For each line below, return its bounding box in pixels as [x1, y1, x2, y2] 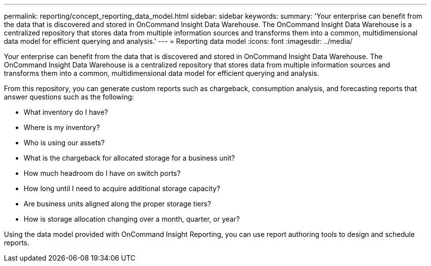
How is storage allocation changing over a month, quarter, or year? [24, 215, 240, 223]
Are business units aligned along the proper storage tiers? [24, 199, 211, 208]
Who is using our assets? [24, 138, 105, 147]
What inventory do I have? [24, 108, 108, 116]
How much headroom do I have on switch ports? [24, 169, 181, 177]
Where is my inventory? [24, 123, 100, 132]
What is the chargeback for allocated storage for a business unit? [24, 154, 235, 162]
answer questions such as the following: [4, 93, 134, 101]
